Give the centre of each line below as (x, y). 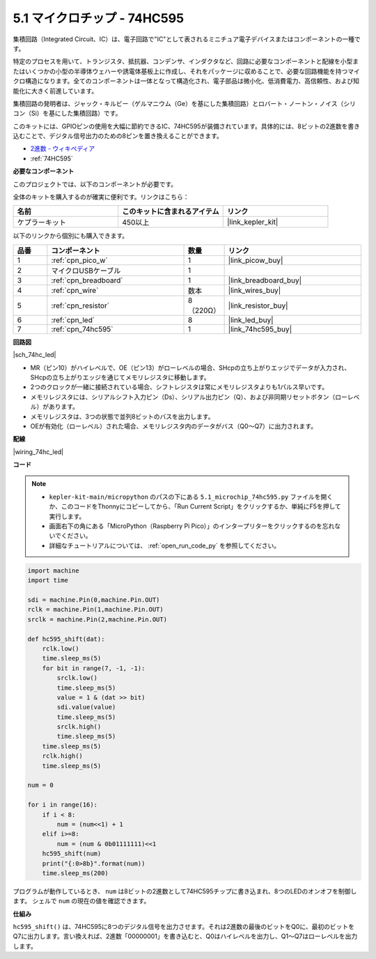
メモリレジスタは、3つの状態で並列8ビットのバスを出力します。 (122, 416)
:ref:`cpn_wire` (75, 290)
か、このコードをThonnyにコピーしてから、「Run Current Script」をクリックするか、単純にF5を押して (195, 506)
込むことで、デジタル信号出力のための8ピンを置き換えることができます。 (118, 136)
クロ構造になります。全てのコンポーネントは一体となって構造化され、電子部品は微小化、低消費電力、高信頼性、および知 (186, 81)
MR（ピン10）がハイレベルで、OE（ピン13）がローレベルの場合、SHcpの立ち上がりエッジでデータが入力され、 (190, 368)
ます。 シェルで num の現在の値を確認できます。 (81, 901)
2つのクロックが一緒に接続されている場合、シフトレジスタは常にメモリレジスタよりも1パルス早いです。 (179, 387)
